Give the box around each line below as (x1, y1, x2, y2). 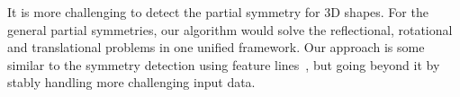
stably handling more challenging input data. (7, 73, 256, 92)
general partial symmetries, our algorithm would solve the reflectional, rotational (7, 20, 453, 39)
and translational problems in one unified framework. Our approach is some (7, 38, 425, 57)
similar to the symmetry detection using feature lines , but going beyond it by (7, 55, 440, 74)
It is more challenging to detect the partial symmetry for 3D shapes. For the (7, 3, 428, 21)
